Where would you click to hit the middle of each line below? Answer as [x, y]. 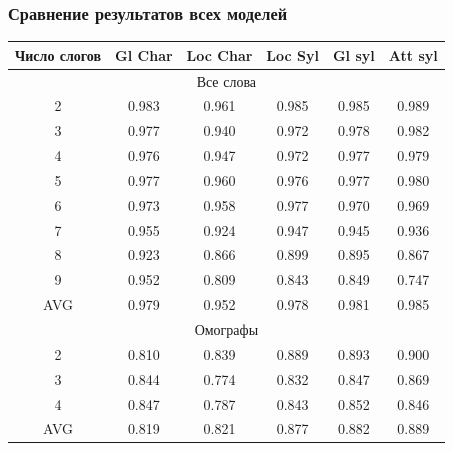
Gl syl [353, 54]
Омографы [226, 329]
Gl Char [144, 54]
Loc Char [219, 54]
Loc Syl [292, 54]
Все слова [226, 80]
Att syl [413, 54]
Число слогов [58, 54]
